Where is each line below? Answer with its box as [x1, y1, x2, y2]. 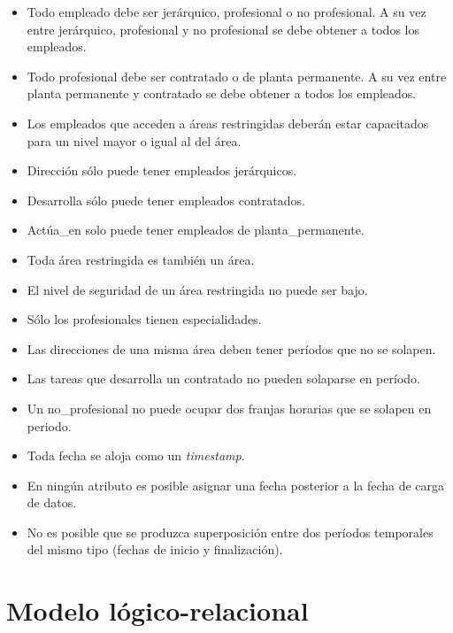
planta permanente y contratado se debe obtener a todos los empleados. [27, 84, 417, 103]
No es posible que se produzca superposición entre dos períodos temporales [27, 522, 434, 541]
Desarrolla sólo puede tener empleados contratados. [27, 190, 305, 209]
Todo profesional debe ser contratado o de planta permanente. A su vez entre [27, 66, 447, 85]
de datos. [27, 493, 77, 512]
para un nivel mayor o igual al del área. [27, 131, 242, 150]
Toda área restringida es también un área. [27, 250, 255, 268]
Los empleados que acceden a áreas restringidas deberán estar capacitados [27, 113, 429, 132]
